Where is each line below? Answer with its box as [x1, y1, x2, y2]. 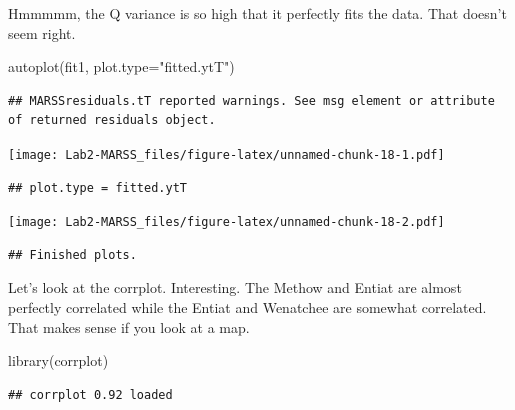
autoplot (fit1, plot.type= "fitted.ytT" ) [8, 56, 235, 77]
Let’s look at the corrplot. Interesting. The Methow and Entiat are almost [8, 277, 462, 298]
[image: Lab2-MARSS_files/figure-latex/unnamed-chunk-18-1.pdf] [8, 147, 445, 162]
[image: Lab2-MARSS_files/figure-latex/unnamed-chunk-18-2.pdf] [8, 215, 445, 230]
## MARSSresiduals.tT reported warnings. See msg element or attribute [8, 93, 495, 108]
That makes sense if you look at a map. [8, 316, 250, 337]
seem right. [8, 22, 76, 43]
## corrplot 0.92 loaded [8, 387, 173, 402]
